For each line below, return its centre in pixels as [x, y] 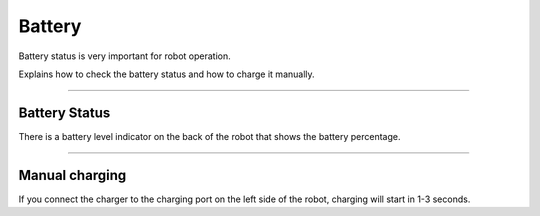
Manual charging [72, 175]
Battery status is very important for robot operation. [124, 56]
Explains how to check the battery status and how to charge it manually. [166, 74]
